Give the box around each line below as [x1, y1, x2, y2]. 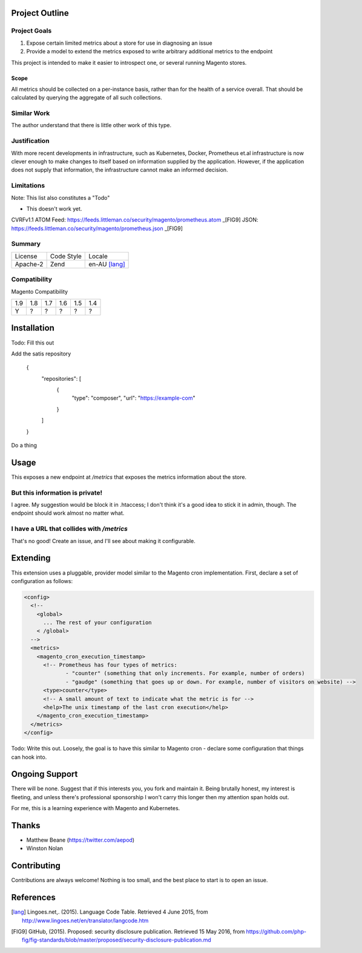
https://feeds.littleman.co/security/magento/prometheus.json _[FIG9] [11, 225, 183, 232]
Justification [11, 137, 50, 145]
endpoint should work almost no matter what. [11, 509, 125, 517]
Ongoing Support [11, 769, 78, 779]
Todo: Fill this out [11, 339, 54, 346]
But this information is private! [11, 488, 103, 496]
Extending [11, 553, 51, 563]
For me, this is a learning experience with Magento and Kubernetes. [11, 805, 180, 812]
